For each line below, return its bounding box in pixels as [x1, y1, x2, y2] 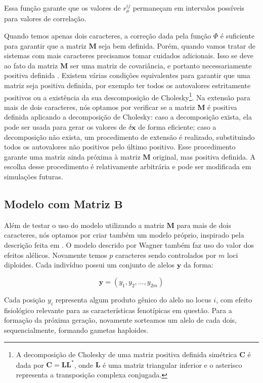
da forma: [183, 259, 213, 270]
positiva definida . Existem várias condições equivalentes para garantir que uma [4, 70, 250, 81]
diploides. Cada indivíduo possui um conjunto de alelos [4, 259, 175, 270]
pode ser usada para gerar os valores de [4, 122, 126, 132]
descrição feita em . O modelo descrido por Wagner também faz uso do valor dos [4, 240, 254, 250]
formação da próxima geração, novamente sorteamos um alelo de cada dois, [4, 315, 237, 325]
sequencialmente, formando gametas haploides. [4, 324, 149, 335]
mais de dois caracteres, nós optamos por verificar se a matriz [4, 101, 195, 112]
